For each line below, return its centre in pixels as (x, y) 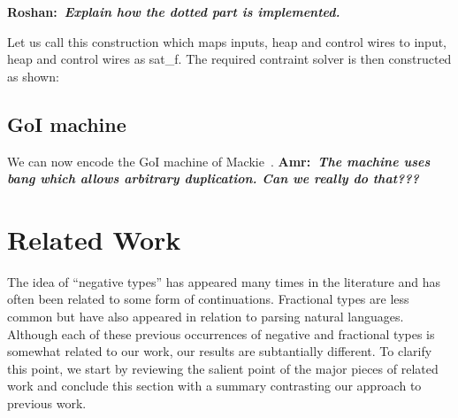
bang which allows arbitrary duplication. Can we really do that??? (213, 178)
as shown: (33, 76)
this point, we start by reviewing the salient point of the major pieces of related (223, 368)
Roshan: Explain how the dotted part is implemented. (174, 12)
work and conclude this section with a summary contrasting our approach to (214, 386)
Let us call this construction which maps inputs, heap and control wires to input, (227, 41)
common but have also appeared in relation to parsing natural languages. (206, 317)
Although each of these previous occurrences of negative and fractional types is (221, 333)
